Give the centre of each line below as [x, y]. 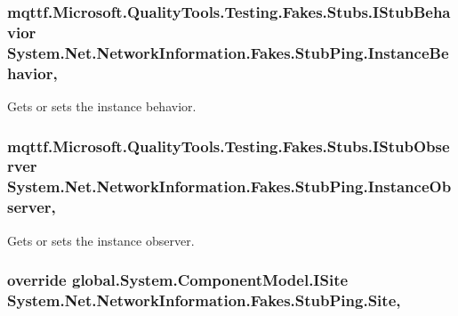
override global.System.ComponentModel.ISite [178, 280]
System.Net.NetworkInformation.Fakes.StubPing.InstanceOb [229, 186]
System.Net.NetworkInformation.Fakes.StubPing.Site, [204, 300]
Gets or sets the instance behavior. [102, 105]
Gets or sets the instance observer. [101, 240]
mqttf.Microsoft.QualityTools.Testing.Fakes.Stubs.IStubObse [229, 146]
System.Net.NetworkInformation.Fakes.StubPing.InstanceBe [228, 52]
